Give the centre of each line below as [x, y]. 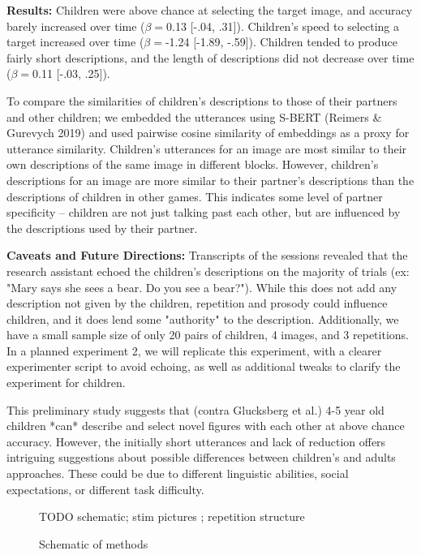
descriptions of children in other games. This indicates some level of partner [195, 196]
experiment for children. [66, 383]
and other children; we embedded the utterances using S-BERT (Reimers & [194, 116]
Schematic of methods [94, 543]
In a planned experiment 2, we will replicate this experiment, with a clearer [194, 350]
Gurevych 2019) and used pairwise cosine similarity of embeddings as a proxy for [208, 133]
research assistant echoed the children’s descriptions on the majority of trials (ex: [208, 271]
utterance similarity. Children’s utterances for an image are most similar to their [207, 148]
